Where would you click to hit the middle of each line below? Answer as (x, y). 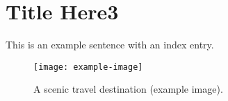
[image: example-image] (88, 67)
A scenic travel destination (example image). (128, 89)
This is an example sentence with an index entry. (110, 45)
